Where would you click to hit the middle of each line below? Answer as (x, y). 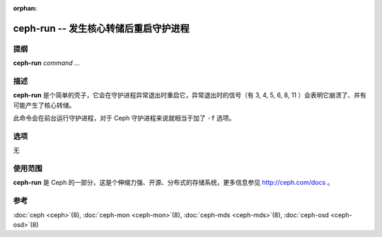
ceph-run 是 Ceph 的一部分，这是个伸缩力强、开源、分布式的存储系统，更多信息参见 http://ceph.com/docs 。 (173, 183)
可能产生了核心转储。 (44, 105)
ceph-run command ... (47, 63)
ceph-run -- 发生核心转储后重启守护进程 (102, 28)
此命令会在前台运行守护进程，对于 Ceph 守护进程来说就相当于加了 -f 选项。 (124, 118)
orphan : (25, 8)
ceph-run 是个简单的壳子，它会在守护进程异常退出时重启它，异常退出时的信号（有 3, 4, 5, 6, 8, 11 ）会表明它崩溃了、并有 (190, 95)
